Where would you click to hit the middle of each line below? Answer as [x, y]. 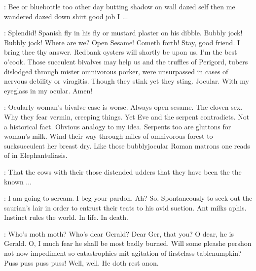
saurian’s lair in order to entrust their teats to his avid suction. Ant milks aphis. [125, 207]
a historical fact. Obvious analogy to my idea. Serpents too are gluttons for [118, 126]
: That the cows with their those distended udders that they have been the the [123, 171]
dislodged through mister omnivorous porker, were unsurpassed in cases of [116, 71]
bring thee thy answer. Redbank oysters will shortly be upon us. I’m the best [121, 52]
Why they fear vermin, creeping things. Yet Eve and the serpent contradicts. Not [127, 116]
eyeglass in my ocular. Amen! [48, 90]
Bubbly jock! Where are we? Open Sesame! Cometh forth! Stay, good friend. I [122, 42]
